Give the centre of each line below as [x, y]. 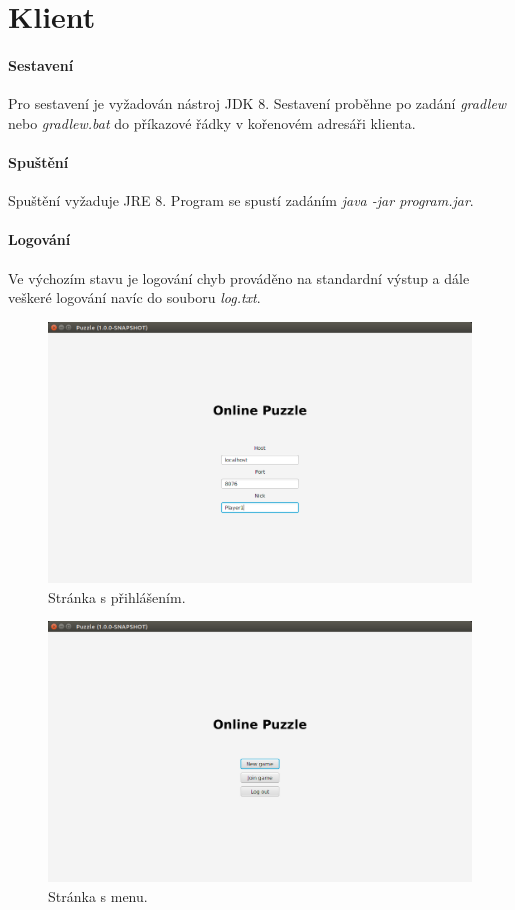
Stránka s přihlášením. [117, 596]
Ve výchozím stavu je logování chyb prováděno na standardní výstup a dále [239, 277]
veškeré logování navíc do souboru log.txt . [134, 297]
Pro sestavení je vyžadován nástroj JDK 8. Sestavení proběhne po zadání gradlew [257, 103]
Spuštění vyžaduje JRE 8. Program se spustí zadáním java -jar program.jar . [241, 200]
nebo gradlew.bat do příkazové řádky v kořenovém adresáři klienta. [212, 122]
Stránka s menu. [98, 896]
